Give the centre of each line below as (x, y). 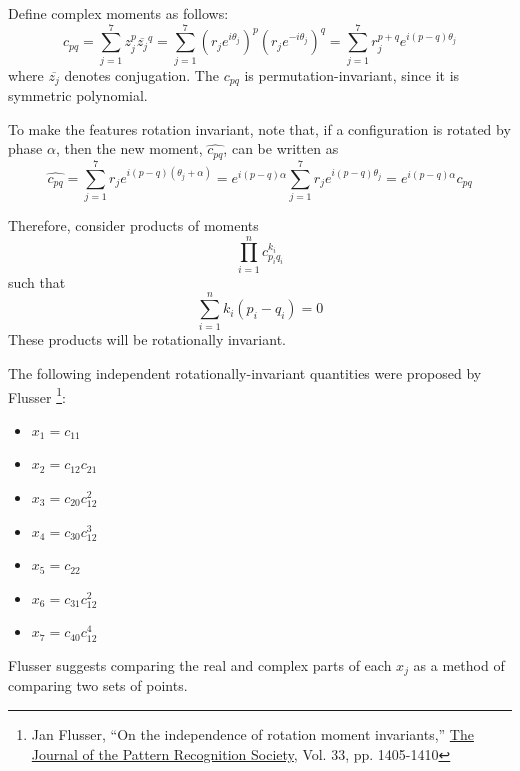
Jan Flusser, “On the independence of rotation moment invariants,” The (252, 734)
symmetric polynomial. (78, 95)
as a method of (459, 664)
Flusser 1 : (37, 395)
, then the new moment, (129, 148)
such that (37, 281)
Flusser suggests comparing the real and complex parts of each (200, 664)
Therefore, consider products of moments (133, 224)
